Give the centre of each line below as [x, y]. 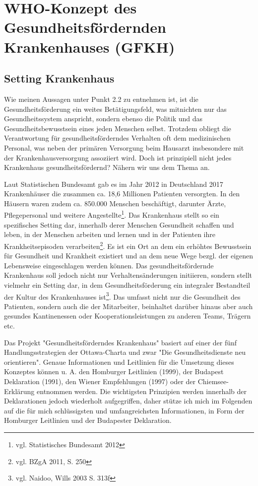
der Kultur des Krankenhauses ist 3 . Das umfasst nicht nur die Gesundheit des [122, 296]
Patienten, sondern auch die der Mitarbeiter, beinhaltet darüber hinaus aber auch [129, 306]
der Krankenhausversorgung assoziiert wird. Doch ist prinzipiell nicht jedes [118, 157]
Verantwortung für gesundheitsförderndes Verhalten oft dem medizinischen [117, 138]
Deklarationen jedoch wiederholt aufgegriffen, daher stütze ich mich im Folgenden [128, 401]
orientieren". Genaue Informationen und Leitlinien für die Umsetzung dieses [119, 362]
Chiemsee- [213, 381]
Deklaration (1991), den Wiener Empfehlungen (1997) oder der [100, 381]
